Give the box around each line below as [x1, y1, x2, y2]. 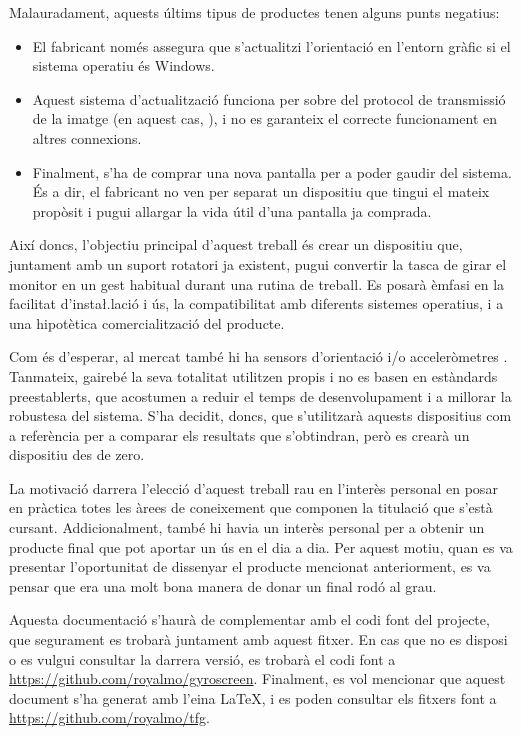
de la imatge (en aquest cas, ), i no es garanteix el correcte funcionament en [32, 108, 498, 129]
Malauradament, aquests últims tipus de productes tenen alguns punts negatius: [9, 2, 500, 22]
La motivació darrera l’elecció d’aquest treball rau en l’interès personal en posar [9, 477, 498, 498]
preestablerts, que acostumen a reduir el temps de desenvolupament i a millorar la [9, 385, 512, 406]
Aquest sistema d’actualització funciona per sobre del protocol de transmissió [32, 88, 506, 109]
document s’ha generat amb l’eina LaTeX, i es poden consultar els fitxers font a [9, 687, 497, 708]
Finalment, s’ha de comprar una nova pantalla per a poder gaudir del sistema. [32, 161, 512, 182]
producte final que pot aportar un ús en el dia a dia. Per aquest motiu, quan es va [9, 536, 513, 557]
